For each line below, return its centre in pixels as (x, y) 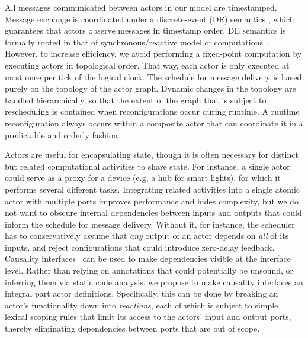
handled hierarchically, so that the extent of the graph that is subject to (136, 100)
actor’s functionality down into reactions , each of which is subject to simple (142, 305)
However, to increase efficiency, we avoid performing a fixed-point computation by (153, 53)
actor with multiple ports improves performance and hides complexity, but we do (152, 201)
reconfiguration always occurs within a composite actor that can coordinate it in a (154, 123)
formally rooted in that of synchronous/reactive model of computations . (137, 42)
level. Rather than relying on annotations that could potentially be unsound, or (149, 270)
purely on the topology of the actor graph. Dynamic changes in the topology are (150, 88)
